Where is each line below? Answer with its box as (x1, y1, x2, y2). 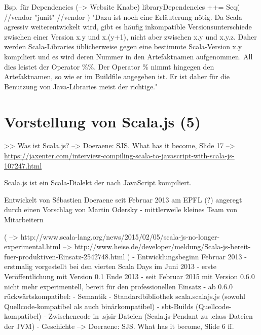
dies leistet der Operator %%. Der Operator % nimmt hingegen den (4, 61, 214, 72)
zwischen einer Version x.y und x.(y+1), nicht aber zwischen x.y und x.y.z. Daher (4, 31, 257, 42)
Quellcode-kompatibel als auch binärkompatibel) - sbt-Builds (4, 300, 194, 311)
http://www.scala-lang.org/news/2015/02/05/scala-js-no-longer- (20, 231, 220, 242)
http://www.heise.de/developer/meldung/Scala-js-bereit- (74, 241, 251, 252)
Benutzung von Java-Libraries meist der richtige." (4, 81, 158, 91)
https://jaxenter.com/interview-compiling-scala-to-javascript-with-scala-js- (4, 150, 235, 161)
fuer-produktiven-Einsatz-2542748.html (4, 251, 125, 261)
